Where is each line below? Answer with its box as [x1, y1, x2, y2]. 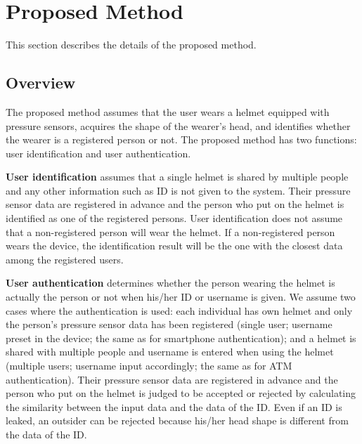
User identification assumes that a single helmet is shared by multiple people [6, 169, 349, 184]
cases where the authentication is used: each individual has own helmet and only [6, 303, 353, 318]
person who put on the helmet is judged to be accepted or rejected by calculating [6, 386, 356, 400]
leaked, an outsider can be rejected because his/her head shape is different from [6, 413, 349, 428]
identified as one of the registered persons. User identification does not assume [6, 211, 343, 226]
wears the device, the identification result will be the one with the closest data [6, 238, 343, 253]
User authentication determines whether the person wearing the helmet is [6, 275, 335, 290]
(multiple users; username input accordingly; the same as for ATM [6, 358, 292, 373]
